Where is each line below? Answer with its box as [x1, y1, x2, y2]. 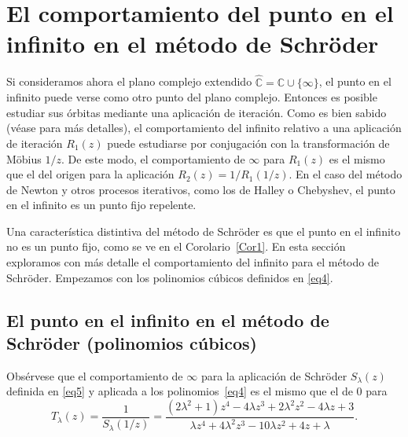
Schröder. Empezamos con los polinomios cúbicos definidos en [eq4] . [6, 269, 333, 285]
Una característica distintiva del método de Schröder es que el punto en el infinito [6, 222, 401, 239]
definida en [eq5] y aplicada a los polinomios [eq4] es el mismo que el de [6, 383, 353, 399]
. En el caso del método [289, 166, 402, 182]
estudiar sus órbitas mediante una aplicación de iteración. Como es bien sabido [6, 104, 387, 120]
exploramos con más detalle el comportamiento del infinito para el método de [6, 254, 379, 270]
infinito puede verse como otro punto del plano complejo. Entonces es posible [6, 89, 377, 105]
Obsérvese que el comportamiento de [6, 367, 183, 384]
